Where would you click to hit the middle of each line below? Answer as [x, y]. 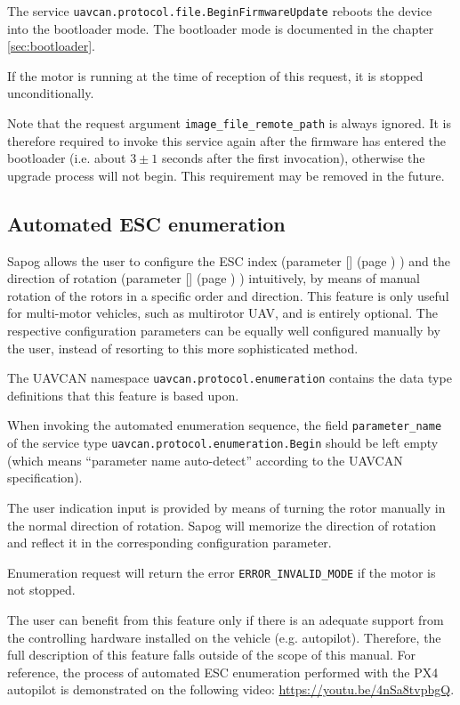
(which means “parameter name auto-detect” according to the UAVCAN [205, 460]
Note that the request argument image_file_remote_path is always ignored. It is [229, 123]
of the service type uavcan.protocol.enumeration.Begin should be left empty [223, 443]
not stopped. [41, 590]
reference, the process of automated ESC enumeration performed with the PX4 [223, 672]
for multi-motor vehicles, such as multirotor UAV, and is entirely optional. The [222, 313]
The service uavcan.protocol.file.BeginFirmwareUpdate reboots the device [220, 11]
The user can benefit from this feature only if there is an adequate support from [226, 620]
